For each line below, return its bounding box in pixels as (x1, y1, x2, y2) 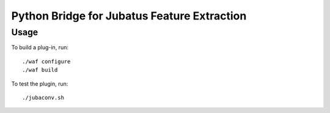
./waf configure (22, 58, 71, 65)
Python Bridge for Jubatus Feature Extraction (11, 9, 247, 22)
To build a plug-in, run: (11, 44, 68, 51)
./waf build (22, 67, 58, 74)
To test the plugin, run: (11, 80, 68, 87)
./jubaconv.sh (22, 94, 64, 101)
